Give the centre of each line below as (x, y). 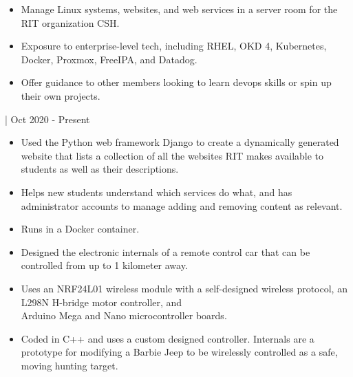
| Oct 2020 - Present (47, 119)
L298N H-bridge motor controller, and (101, 302)
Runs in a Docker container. (80, 229)
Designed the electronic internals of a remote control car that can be (165, 251)
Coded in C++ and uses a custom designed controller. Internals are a (168, 338)
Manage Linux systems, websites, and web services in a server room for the (179, 9)
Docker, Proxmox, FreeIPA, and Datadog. (109, 59)
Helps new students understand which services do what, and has (157, 192)
